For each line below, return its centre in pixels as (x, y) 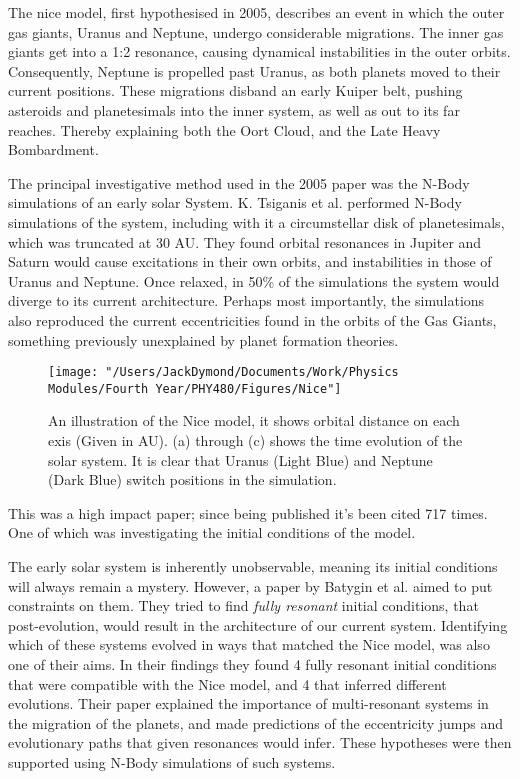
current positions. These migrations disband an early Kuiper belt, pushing (235, 90)
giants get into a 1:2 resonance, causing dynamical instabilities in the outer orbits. (259, 51)
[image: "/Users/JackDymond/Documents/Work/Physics (223, 372)
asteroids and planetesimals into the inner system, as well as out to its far (234, 109)
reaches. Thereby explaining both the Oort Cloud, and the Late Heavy (224, 129)
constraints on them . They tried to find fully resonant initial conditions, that (243, 605)
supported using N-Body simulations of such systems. (172, 761)
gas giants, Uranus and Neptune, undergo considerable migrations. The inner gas (256, 31)
